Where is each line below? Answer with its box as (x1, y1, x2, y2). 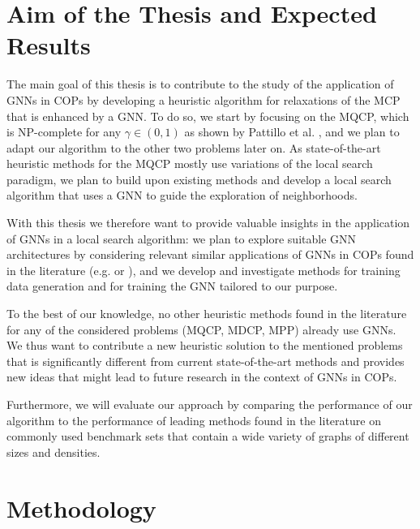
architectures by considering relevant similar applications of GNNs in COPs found (6, 246, 414, 263)
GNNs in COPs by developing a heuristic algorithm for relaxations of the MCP (6, 91, 401, 108)
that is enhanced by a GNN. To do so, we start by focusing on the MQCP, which (6, 107, 409, 124)
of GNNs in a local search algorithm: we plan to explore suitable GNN (6, 230, 357, 247)
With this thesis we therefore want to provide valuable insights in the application (6, 214, 410, 231)
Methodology (6, 491, 156, 524)
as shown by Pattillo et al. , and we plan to (184, 123, 400, 140)
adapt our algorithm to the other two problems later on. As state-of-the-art (6, 139, 381, 156)
